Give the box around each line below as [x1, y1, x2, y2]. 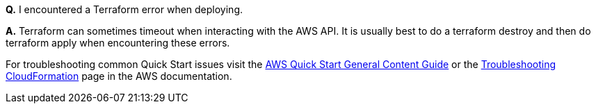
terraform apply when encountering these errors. [6, 37, 230, 49]
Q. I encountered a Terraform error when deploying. [6, 3, 243, 15]
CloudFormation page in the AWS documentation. [6, 70, 232, 82]
